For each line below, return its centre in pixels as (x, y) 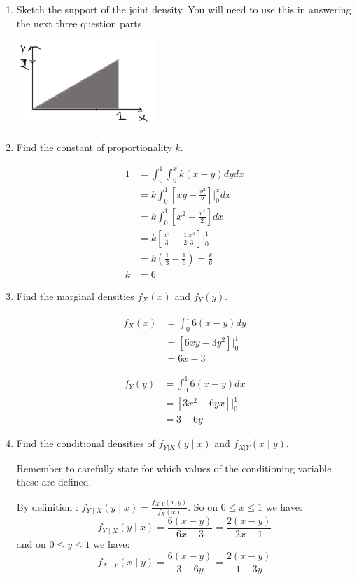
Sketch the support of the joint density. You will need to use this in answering (184, 9)
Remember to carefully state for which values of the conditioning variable (174, 468)
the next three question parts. (80, 23)
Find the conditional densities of (86, 443)
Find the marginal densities (75, 296)
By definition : (47, 506)
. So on (203, 506)
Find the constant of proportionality (94, 147)
